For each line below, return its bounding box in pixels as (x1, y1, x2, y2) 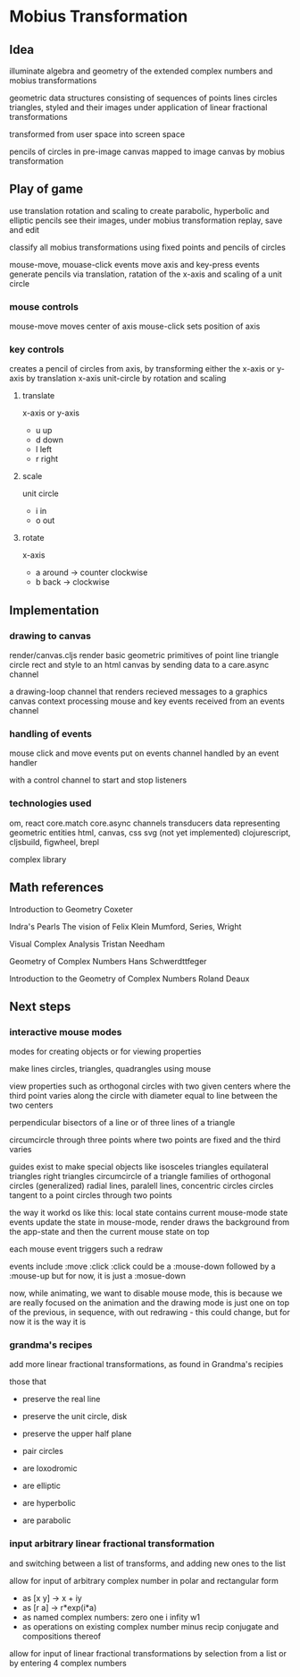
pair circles (21, 1446, 64, 1457)
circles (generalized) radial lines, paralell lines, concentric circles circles (9, 1180, 274, 1192)
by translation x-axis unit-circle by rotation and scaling (26, 373, 227, 384)
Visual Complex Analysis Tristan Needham (9, 938, 165, 949)
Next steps (9, 998, 71, 1014)
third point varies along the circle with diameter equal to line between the (9, 1091, 279, 1101)
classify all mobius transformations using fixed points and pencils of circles (9, 242, 286, 252)
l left (35, 444, 52, 455)
